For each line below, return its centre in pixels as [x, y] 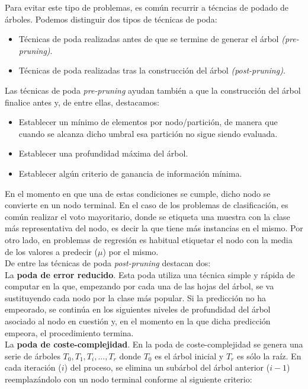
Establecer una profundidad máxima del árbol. [103, 153]
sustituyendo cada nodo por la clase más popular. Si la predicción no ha [136, 297]
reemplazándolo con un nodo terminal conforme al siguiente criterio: [129, 379]
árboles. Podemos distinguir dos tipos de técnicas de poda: [111, 19]
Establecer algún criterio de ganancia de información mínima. [130, 173]
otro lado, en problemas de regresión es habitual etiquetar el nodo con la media [149, 239]
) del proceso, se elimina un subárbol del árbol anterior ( [167, 367]
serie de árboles [33, 355]
